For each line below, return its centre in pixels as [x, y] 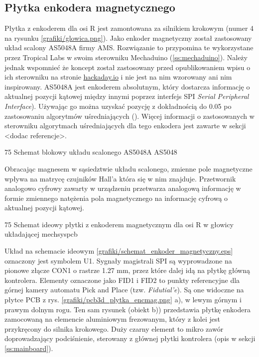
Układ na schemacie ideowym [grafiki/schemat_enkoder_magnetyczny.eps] [119, 251]
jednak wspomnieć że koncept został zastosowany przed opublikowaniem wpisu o [128, 67]
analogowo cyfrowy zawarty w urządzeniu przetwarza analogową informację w [123, 188]
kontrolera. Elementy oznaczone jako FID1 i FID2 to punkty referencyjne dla [122, 280]
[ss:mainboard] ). [29, 348]
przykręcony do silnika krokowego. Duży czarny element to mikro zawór [114, 328]
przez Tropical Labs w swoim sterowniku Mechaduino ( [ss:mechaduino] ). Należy [126, 57]
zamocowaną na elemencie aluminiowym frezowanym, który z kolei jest [112, 319]
